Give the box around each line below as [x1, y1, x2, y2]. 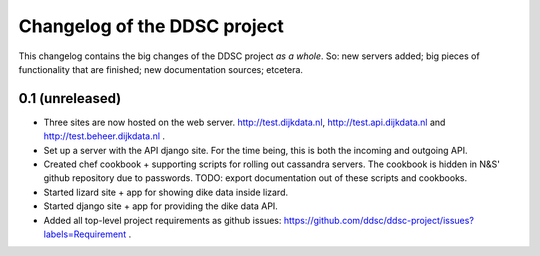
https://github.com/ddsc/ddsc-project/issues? [283, 214, 475, 226]
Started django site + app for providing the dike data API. [43, 200, 279, 212]
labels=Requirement [43, 228, 127, 240]
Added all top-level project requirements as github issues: [43, 214, 282, 226]
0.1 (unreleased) [18, 90, 122, 107]
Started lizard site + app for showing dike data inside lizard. [43, 186, 289, 198]
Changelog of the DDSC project [18, 15, 284, 37]
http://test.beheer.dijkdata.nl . [43, 130, 165, 142]
